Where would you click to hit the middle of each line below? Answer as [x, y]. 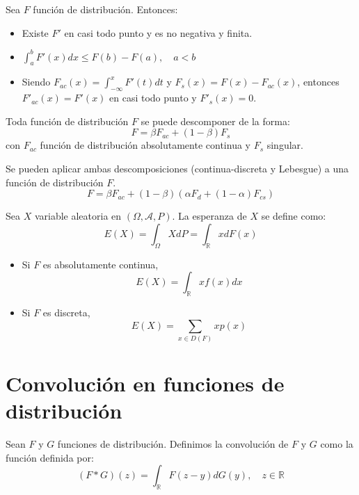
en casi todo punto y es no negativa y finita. [158, 32]
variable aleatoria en [78, 216]
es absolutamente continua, [101, 264]
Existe [35, 32]
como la [337, 444]
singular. [285, 145]
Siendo [36, 82]
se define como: [294, 216]
